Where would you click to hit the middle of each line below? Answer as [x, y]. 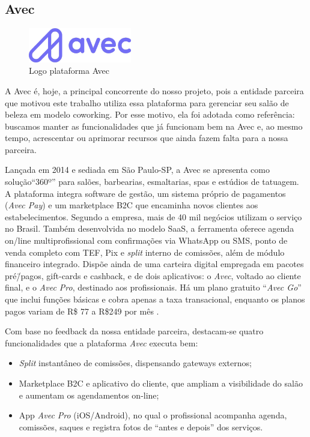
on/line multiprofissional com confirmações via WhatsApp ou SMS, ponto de [146, 240]
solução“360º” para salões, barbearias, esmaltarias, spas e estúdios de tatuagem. [152, 182]
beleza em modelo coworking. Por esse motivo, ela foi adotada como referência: [150, 114]
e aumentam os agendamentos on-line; [89, 395]
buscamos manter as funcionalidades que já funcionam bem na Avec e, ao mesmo [154, 126]
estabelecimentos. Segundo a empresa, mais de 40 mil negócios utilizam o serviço [153, 216]
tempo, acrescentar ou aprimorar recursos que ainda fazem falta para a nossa [147, 138]
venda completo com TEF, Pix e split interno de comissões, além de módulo [145, 252]
